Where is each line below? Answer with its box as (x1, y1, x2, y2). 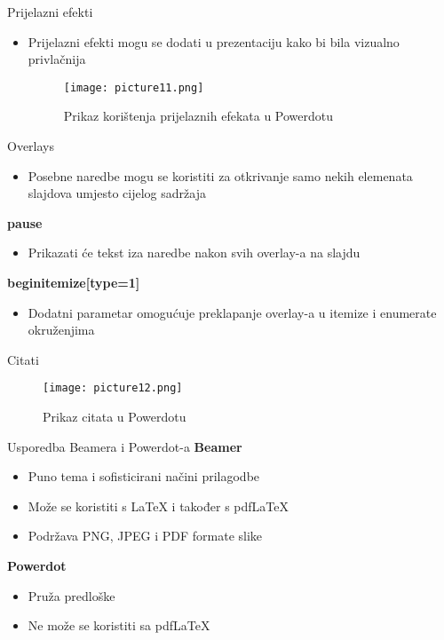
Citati (7, 350, 39, 368)
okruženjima (28, 320, 95, 339)
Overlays (7, 137, 55, 155)
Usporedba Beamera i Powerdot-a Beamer (7, 437, 242, 455)
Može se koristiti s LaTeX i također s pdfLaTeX (28, 496, 289, 515)
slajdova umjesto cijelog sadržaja (28, 184, 206, 202)
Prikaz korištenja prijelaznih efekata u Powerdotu (63, 107, 334, 125)
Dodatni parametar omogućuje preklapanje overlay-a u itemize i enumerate (28, 303, 437, 321)
